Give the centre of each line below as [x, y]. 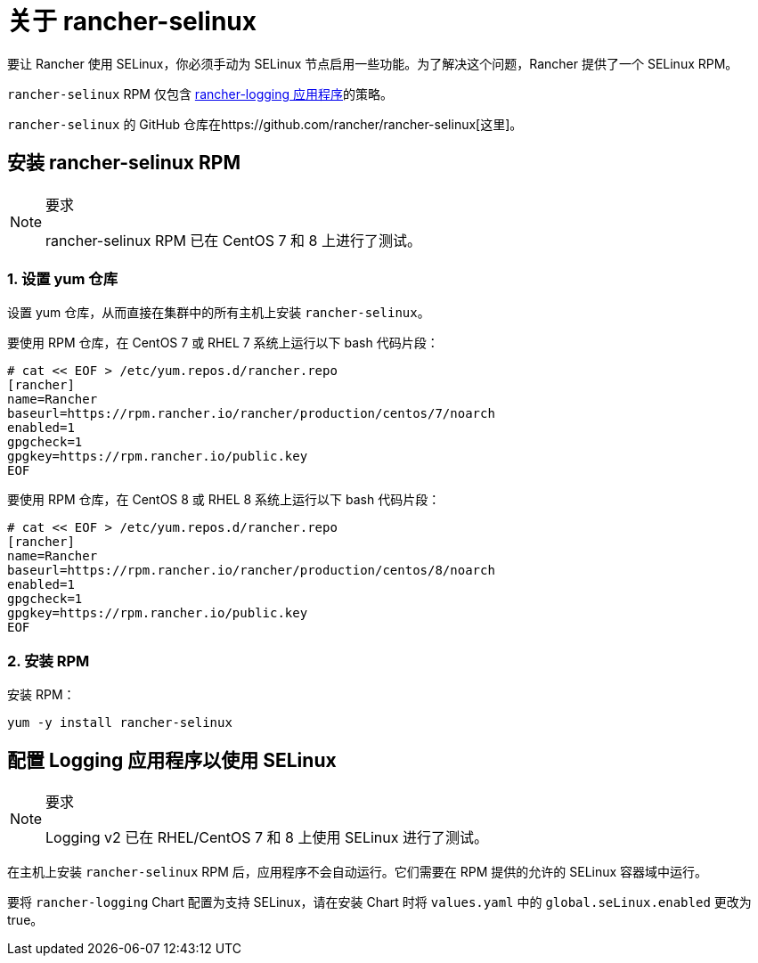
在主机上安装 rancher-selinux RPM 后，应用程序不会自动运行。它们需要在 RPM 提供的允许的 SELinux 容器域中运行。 [358, 871]
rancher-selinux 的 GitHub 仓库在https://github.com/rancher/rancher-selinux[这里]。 [265, 124]
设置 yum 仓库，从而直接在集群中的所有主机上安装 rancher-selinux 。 [219, 313]
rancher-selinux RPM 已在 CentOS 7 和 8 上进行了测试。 [234, 240]
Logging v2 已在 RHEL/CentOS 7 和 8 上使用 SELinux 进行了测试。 [267, 837]
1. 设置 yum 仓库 [63, 278]
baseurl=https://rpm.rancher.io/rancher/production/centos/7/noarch [251, 414]
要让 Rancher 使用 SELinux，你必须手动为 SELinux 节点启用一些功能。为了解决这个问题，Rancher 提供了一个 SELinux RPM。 [373, 63]
